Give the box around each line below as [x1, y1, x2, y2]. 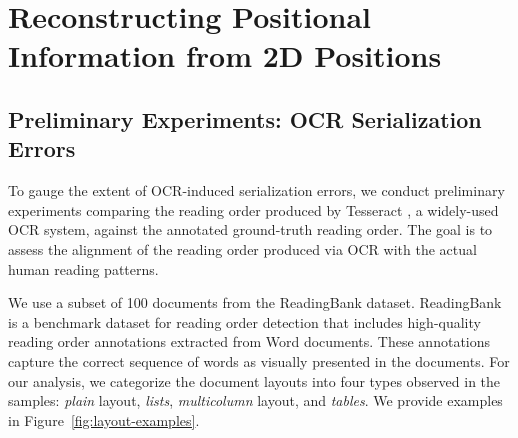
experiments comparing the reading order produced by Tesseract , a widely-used [8, 199, 499, 220]
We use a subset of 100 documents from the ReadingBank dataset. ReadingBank [8, 292, 502, 313]
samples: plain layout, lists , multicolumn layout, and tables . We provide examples [8, 390, 503, 411]
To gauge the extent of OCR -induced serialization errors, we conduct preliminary [8, 180, 505, 201]
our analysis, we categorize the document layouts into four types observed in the [8, 370, 501, 391]
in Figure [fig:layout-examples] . [8, 409, 200, 430]
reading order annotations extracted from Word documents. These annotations [8, 331, 491, 352]
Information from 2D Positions [8, 35, 442, 76]
